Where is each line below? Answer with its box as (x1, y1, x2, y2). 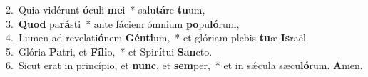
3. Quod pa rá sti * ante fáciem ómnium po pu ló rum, (6, 16, 240, 31)
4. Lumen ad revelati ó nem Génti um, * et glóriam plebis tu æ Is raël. (6, 30, 309, 45)
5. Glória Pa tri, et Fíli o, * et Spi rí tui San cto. (6, 43, 213, 58)
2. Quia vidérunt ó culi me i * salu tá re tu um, (6, 2, 205, 16)
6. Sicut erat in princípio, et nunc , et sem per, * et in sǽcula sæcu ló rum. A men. (6, 58, 363, 73)
